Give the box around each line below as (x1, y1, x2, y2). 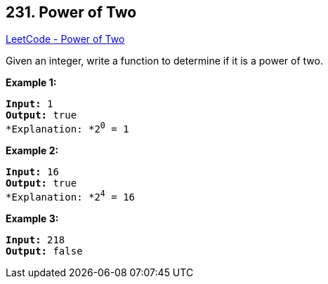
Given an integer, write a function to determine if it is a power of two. (6, 55, 323, 67)
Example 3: (6, 212, 59, 224)
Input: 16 (6, 166, 59, 178)
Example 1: (6, 76, 57, 89)
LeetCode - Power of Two (6, 33, 125, 46)
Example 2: (6, 144, 59, 157)
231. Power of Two (6, 4, 137, 21)
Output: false (6, 245, 83, 257)
